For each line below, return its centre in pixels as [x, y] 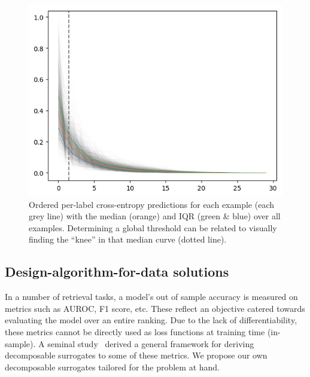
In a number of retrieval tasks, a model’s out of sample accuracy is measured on [151, 297]
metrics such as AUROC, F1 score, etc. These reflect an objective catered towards [155, 308]
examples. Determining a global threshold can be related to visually [153, 227]
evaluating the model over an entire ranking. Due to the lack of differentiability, [151, 320]
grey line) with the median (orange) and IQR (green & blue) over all [155, 216]
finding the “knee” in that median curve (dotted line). [128, 239]
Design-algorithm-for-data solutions [117, 272]
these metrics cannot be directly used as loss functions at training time [135, 332]
